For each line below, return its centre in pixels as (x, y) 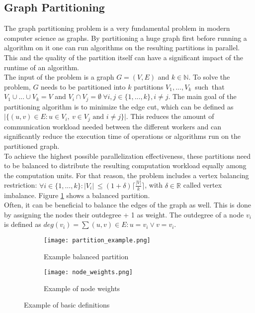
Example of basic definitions (67, 305)
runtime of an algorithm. (42, 67)
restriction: (21, 185)
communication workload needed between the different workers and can (113, 126)
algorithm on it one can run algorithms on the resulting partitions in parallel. (122, 48)
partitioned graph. (32, 146)
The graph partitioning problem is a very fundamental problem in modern (117, 28)
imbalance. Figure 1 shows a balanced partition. (77, 195)
